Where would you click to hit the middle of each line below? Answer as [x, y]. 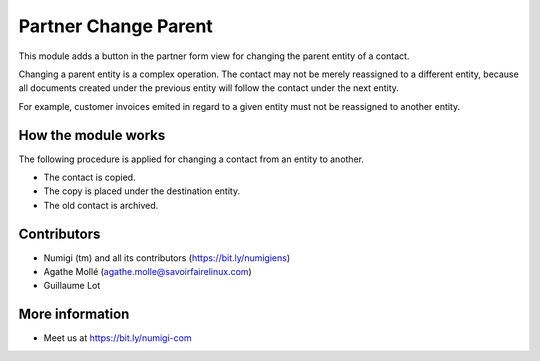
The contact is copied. [89, 177]
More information [74, 314]
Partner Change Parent [116, 26]
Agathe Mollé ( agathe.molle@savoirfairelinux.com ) [147, 272]
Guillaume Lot [72, 286]
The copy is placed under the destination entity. [141, 191]
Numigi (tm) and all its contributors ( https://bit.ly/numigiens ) [167, 257]
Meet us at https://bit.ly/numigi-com [117, 338]
